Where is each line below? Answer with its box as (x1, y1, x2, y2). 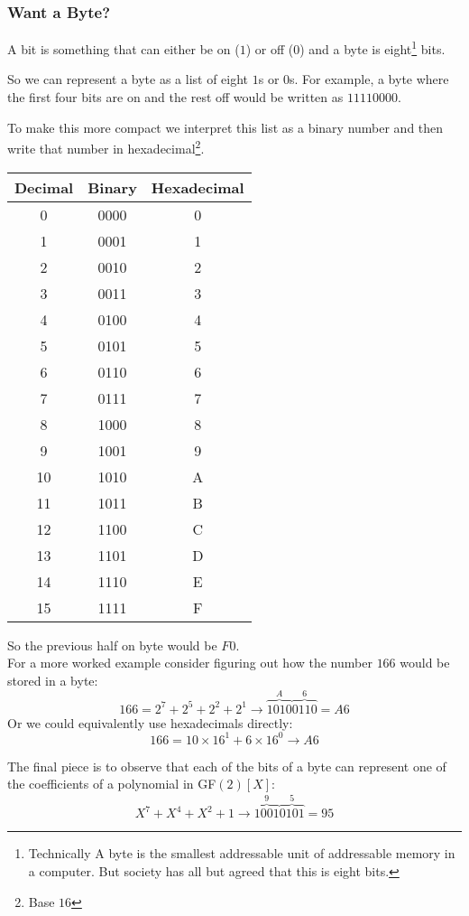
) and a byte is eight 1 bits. (299, 37, 446, 58)
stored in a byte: (7, 670, 98, 689)
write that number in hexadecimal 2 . (7, 136, 205, 157)
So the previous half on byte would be (7, 635, 217, 654)
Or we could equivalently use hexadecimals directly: (7, 713, 293, 732)
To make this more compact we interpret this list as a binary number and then (7, 117, 444, 136)
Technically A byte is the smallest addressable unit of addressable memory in (28, 844, 455, 863)
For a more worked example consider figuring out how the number (7, 653, 372, 672)
